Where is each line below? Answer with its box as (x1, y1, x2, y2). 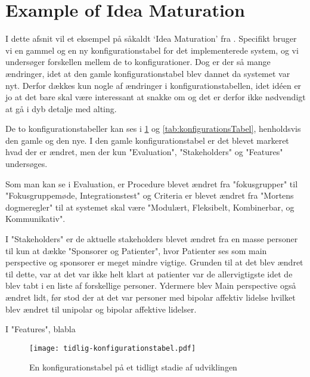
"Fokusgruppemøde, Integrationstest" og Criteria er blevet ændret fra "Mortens (5, 189, 294, 202)
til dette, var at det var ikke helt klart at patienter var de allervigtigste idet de (5, 267, 293, 280)
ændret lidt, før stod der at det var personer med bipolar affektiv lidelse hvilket (5, 291, 296, 303)
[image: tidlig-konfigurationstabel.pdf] (29, 344, 196, 353)
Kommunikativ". (5, 212, 66, 225)
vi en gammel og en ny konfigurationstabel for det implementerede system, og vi (5, 44, 299, 56)
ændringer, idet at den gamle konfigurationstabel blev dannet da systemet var (5, 67, 290, 79)
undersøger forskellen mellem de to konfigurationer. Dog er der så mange (5, 55, 271, 68)
